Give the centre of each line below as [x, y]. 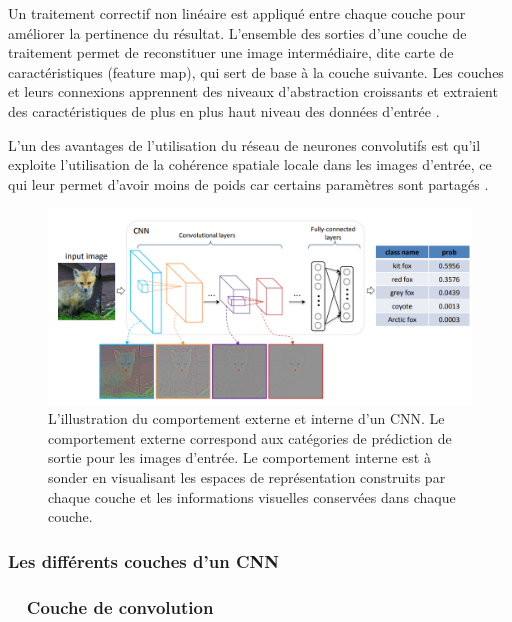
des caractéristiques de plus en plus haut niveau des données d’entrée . [224, 110]
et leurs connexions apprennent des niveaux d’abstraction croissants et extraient [253, 91]
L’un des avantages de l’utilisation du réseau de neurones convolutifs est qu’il [244, 144]
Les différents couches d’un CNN [143, 560]
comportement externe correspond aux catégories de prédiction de [250, 437]
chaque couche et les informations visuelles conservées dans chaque [252, 496]
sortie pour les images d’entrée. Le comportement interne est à [239, 457]
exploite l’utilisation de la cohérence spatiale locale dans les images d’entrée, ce [250, 164]
